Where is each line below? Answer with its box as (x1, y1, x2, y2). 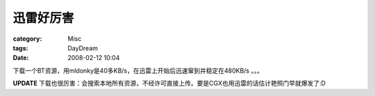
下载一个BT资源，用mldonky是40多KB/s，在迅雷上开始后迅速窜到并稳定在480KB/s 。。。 (12, 66, 264, 75)
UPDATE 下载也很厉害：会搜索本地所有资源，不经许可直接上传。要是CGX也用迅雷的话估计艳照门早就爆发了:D (12, 79, 326, 88)
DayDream (67, 44, 99, 52)
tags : (12, 44, 28, 52)
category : (12, 35, 42, 43)
